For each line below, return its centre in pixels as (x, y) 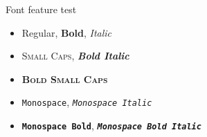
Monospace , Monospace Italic (87, 102)
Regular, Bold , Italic (67, 32)
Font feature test (41, 9)
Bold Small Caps (65, 79)
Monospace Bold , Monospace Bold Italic (111, 126)
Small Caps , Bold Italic (75, 56)
